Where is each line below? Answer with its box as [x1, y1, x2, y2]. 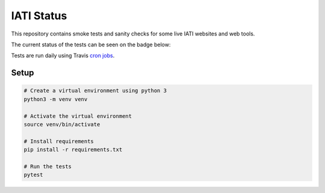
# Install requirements [23, 138, 94, 144]
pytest [23, 171, 43, 179]
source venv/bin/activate [23, 121, 101, 127]
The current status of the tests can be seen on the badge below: [11, 41, 171, 48]
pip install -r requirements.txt [23, 146, 123, 153]
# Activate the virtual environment [23, 112, 132, 120]
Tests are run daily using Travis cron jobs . [11, 52, 115, 60]
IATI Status [11, 9, 67, 22]
